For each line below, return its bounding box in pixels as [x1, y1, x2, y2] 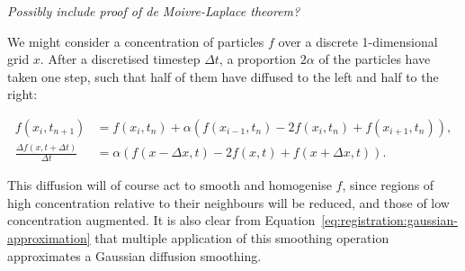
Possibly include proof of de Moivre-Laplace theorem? [7, 2, 300, 20]
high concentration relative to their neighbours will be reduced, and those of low [7, 193, 450, 212]
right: [7, 85, 38, 104]
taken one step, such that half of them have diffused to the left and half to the [7, 67, 439, 86]
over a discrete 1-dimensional [278, 32, 438, 50]
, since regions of [342, 176, 434, 194]
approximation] [7, 228, 91, 247]
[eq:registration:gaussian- [321, 211, 458, 230]
